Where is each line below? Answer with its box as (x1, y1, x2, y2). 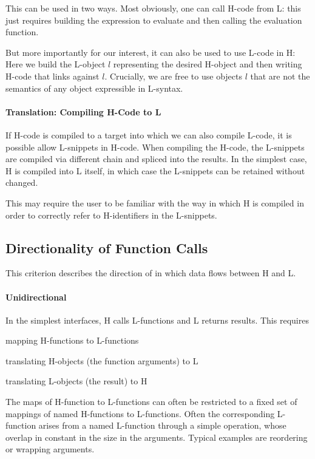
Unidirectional (5, 290, 67, 303)
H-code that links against (5, 69, 100, 82)
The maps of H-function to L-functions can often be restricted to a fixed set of (5, 395, 297, 408)
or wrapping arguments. (5, 443, 95, 455)
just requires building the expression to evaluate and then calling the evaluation (5, 13, 302, 26)
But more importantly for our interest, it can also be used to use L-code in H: (5, 46, 296, 58)
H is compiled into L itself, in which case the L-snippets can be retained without (5, 164, 305, 177)
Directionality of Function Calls (5, 238, 208, 257)
